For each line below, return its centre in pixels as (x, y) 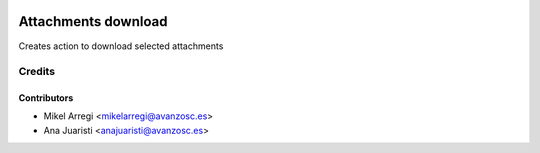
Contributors (46, 98)
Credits (36, 72)
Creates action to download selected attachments (121, 46)
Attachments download (93, 21)
